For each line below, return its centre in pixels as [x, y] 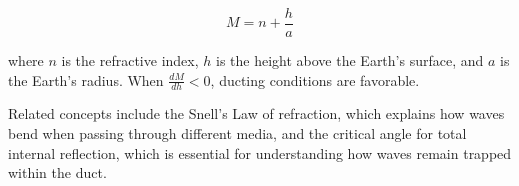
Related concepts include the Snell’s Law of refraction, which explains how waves [256, 113]
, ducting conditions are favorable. [315, 79]
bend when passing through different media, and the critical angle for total [237, 133]
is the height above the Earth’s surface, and [350, 60]
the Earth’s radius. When [86, 79]
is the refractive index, [130, 60]
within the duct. [57, 172]
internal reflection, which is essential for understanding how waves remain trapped [260, 152]
